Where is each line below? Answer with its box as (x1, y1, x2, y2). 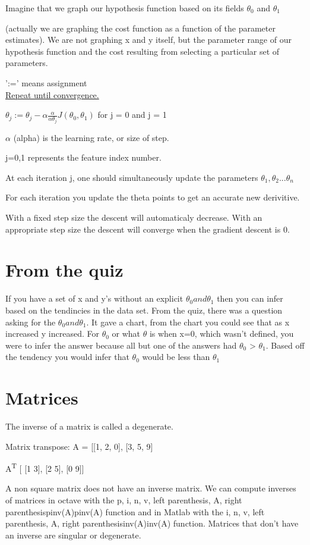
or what (112, 327, 141, 340)
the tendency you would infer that (5, 350, 129, 363)
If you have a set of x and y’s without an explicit (5, 292, 184, 305)
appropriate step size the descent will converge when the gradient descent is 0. (5, 223, 290, 235)
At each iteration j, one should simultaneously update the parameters (5, 171, 258, 183)
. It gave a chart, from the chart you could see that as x (86, 315, 290, 328)
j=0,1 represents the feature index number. (5, 151, 162, 164)
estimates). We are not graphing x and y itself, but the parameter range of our (5, 33, 292, 46)
